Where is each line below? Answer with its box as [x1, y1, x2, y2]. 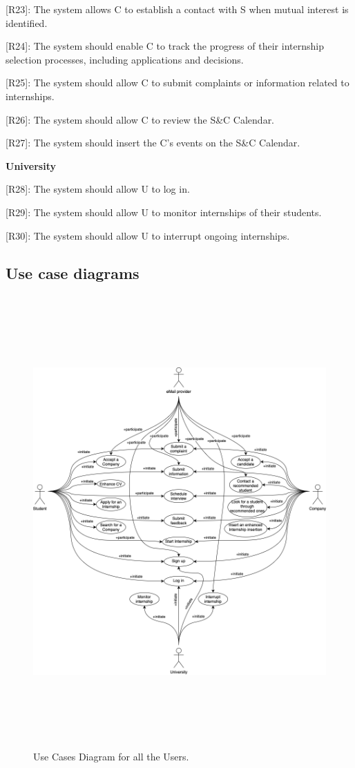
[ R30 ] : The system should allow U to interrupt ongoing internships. [6, 228, 290, 242]
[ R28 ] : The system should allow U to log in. [6, 182, 190, 196]
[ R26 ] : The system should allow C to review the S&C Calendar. [6, 112, 275, 126]
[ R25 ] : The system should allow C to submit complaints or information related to [6, 75, 349, 90]
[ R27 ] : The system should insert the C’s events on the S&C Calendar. [6, 135, 300, 150]
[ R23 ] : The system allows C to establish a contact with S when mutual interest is [6, 2, 349, 16]
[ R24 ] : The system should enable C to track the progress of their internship [6, 39, 324, 53]
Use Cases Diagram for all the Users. [33, 749, 189, 763]
